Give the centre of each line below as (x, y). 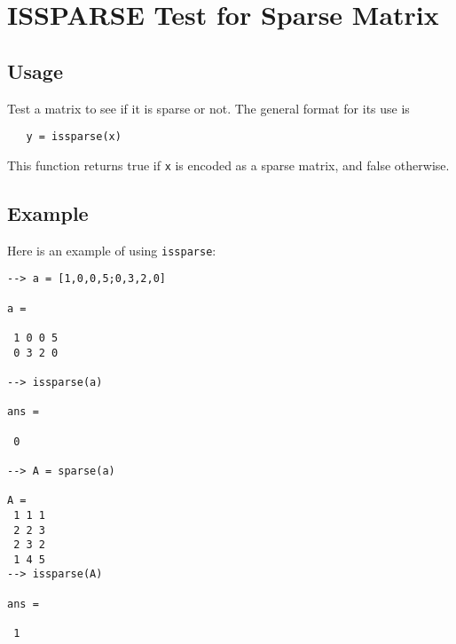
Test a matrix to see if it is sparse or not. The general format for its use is (208, 108)
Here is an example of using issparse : (112, 250)
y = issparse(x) (74, 137)
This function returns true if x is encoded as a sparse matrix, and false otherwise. (228, 165)
